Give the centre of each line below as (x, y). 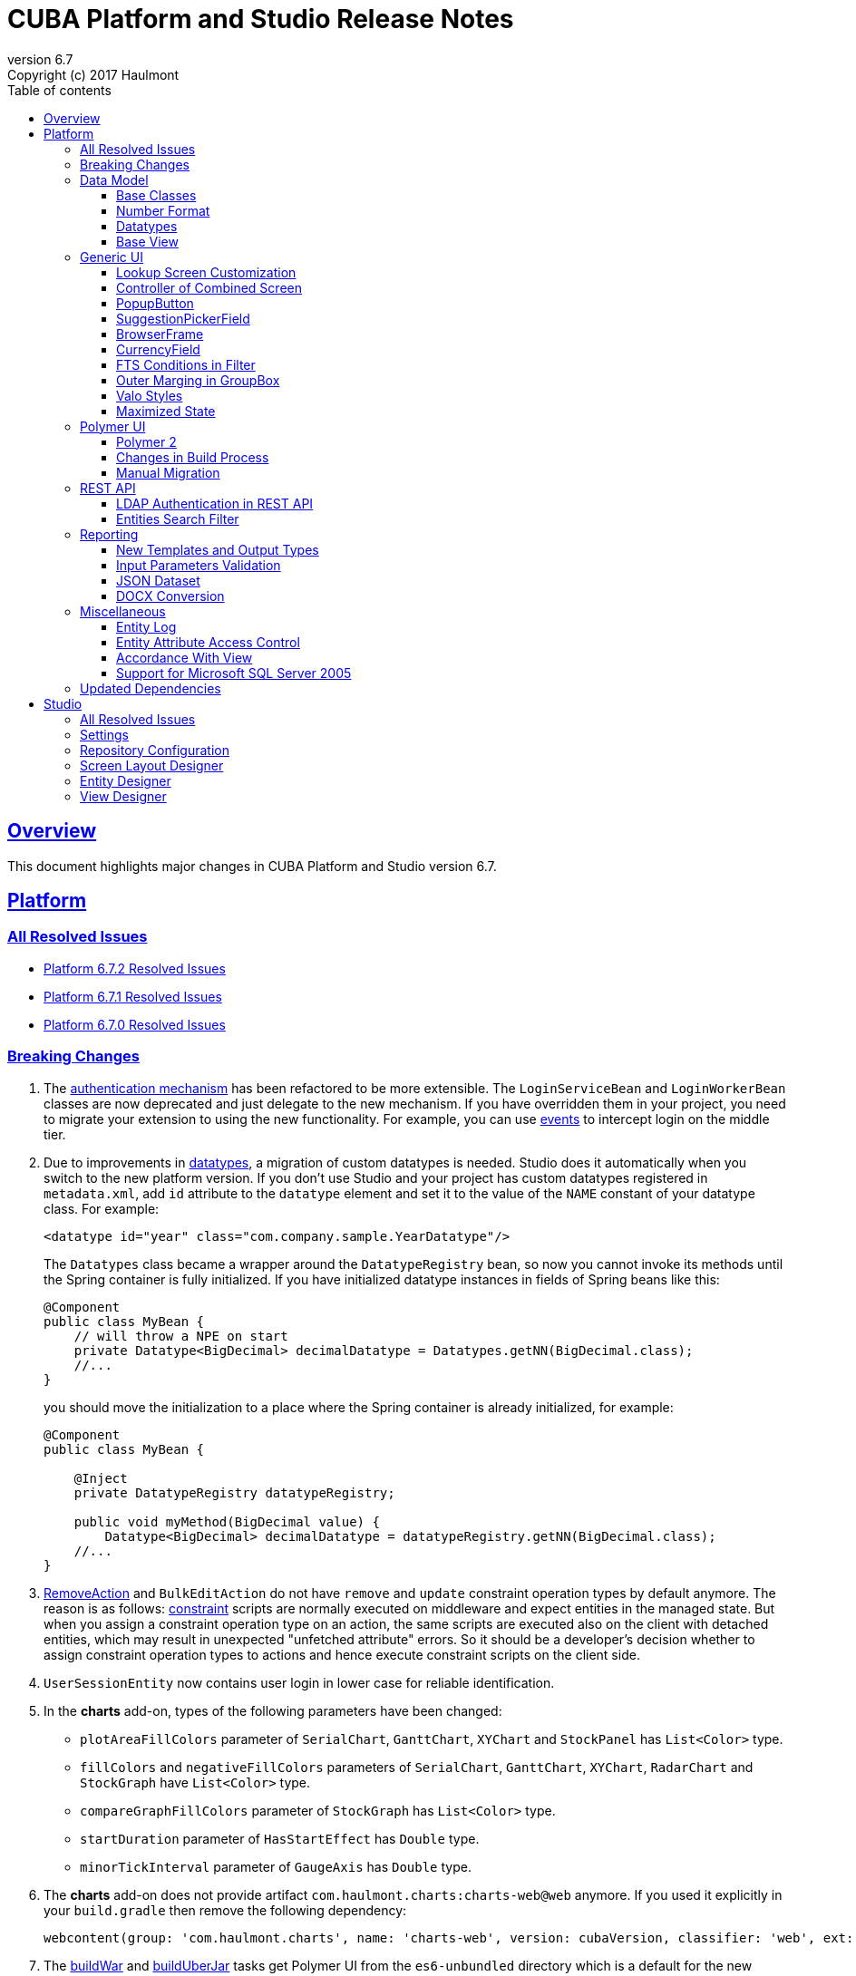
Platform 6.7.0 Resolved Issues (135, 1024)
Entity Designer (126, 780)
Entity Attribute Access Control (208, 642)
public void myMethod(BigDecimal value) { (227, 1521)
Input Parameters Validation (199, 565)
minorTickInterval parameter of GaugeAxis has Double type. (276, 1866)
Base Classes (156, 195)
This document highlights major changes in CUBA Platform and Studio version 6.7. (252, 866)
